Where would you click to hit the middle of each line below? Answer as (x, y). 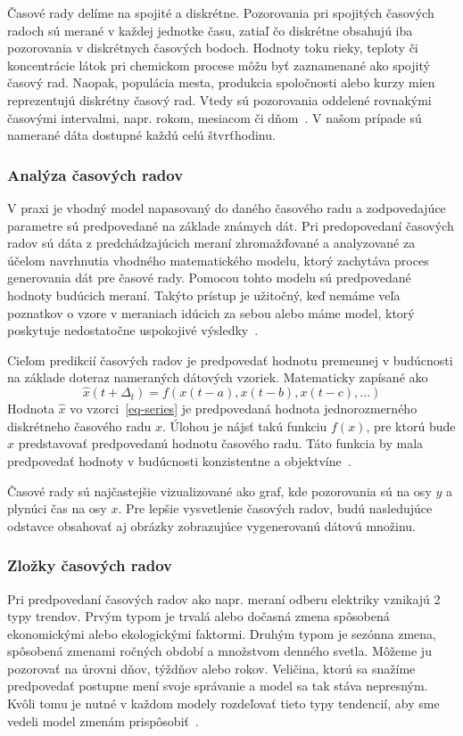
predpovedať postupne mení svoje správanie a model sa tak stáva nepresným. (218, 686)
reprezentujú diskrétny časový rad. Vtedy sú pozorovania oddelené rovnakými (219, 99)
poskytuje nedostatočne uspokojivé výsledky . (133, 330)
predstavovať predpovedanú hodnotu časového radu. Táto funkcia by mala (221, 443)
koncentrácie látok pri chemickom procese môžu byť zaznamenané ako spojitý (219, 65)
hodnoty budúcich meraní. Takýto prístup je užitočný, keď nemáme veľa (204, 294)
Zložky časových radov (90, 565)
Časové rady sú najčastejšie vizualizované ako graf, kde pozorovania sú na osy (219, 491)
